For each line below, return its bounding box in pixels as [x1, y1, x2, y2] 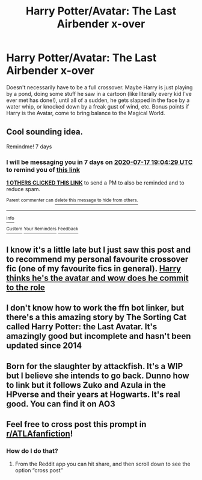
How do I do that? [6, 446, 58, 455]
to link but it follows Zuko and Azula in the [6, 380, 167, 390]
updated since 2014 [6, 341, 82, 351]
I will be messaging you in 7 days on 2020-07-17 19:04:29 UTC [6, 158, 193, 166]
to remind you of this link [6, 165, 80, 174]
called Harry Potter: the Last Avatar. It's [6, 321, 158, 332]
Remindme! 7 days [6, 143, 52, 150]
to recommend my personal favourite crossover [6, 254, 189, 264]
